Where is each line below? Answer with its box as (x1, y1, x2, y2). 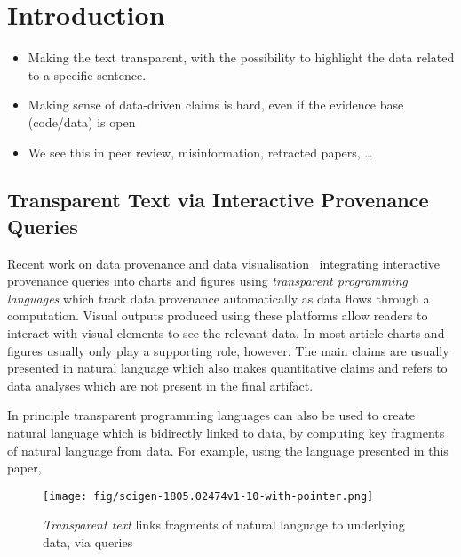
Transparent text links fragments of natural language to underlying (43, 515, 405, 534)
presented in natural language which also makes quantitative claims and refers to (7, 359, 448, 377)
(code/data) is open (28, 112, 136, 131)
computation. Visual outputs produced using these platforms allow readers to (7, 306, 428, 325)
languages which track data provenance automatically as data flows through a (7, 288, 430, 307)
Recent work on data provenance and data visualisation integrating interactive (7, 254, 441, 272)
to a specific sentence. (28, 65, 147, 84)
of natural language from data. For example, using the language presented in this (7, 440, 449, 459)
